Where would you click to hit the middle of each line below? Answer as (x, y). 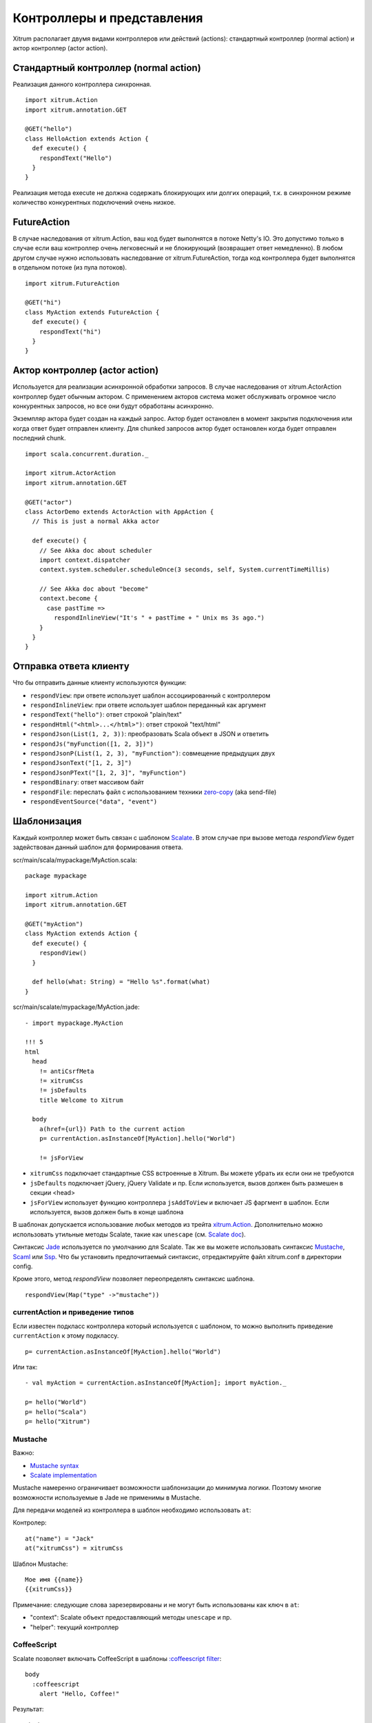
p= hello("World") (56, 1402)
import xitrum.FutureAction (72, 283)
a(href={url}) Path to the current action (112, 1129)
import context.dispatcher (85, 560)
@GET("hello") (49, 129)
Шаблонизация (47, 821)
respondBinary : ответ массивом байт (87, 782)
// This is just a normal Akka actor (96, 521)
